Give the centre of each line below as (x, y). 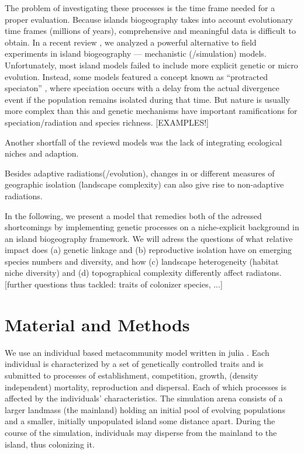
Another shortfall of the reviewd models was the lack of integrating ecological (144, 142)
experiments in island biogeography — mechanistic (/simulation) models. (136, 53)
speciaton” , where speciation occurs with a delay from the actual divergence (142, 88)
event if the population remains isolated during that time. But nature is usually (147, 99)
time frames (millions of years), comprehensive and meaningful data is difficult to (150, 31)
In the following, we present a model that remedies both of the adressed (133, 215)
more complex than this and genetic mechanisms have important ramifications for (151, 111)
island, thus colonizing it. (50, 444)
